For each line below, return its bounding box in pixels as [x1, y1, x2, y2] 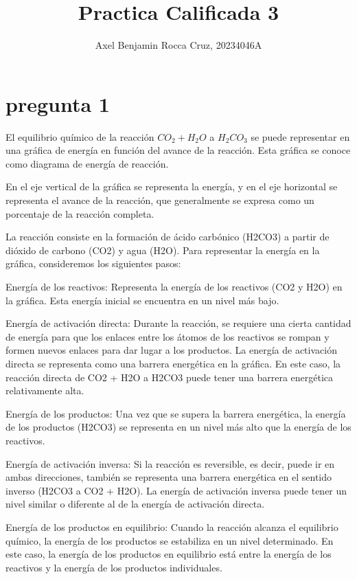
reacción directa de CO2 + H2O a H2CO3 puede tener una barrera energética [5, 370, 334, 384]
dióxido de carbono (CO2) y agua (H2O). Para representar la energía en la [5, 242, 320, 257]
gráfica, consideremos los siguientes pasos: [5, 256, 181, 271]
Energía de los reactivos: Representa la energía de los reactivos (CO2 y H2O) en [5, 280, 343, 293]
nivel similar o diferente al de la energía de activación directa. [5, 497, 265, 511]
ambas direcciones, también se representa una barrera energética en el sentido [5, 470, 332, 484]
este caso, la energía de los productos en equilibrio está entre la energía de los [5, 547, 332, 561]
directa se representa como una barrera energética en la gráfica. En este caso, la [5, 356, 341, 370]
